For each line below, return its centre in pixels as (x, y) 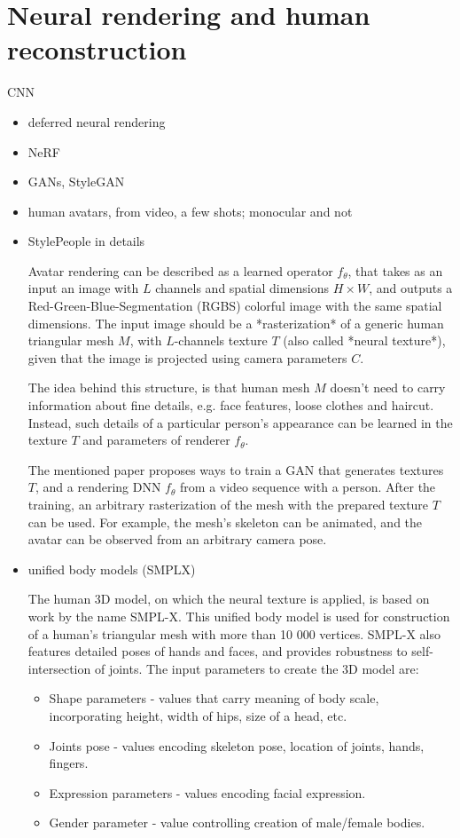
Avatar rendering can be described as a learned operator (180, 270)
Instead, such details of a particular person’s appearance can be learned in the (240, 422)
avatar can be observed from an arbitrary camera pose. (177, 539)
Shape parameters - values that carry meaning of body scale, (214, 698)
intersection (59, 668)
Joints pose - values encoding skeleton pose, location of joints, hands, (237, 745)
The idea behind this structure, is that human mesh (169, 387)
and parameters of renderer (156, 440)
